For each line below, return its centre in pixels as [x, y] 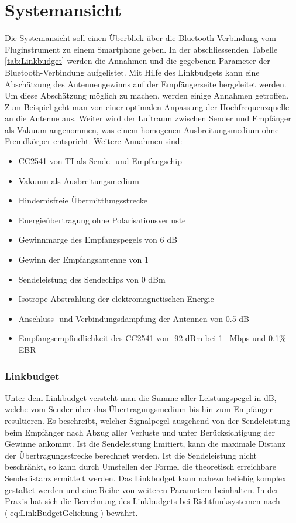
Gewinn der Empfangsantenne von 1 [83, 259]
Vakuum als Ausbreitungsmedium [79, 180]
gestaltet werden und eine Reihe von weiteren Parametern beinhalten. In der [142, 489]
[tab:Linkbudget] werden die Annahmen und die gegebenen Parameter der [137, 61]
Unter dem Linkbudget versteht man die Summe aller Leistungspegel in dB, [141, 397]
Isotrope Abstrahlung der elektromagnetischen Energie [116, 299]
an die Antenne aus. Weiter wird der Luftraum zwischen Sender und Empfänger [148, 118]
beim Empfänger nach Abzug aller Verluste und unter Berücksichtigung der [140, 432]
